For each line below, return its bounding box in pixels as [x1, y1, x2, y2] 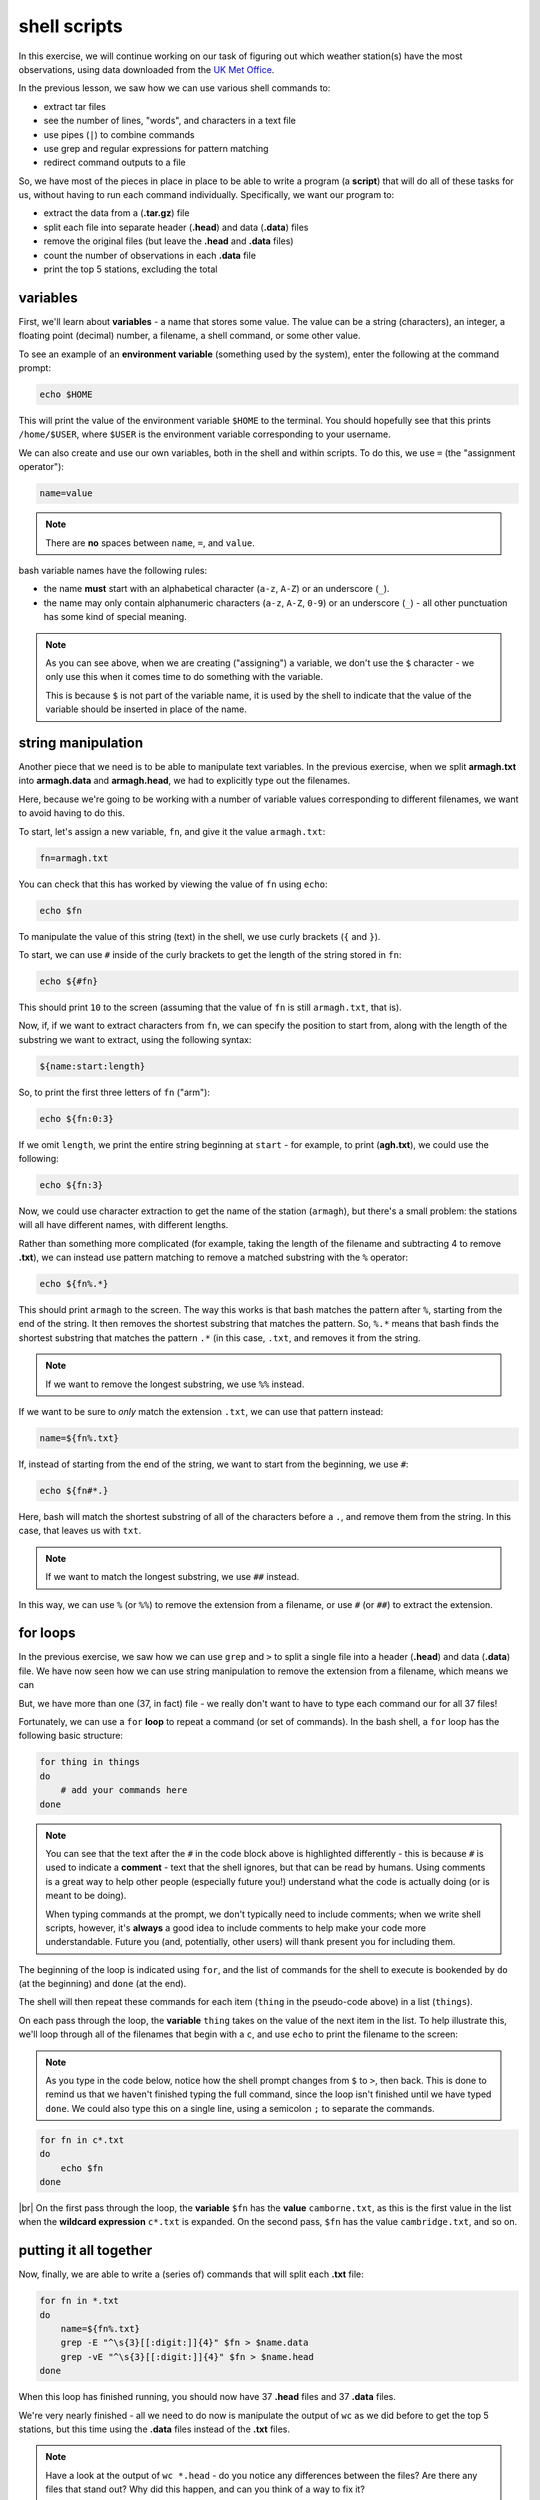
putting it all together [18, 2242, 153, 2259]
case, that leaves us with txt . [18, 1525, 142, 1537]
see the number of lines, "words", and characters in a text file [43, 115, 297, 127]
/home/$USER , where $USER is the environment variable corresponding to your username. [18, 428, 391, 440]
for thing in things [39, 1756, 140, 1768]
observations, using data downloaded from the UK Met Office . [18, 63, 275, 75]
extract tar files [43, 100, 107, 112]
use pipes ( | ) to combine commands [43, 128, 195, 140]
